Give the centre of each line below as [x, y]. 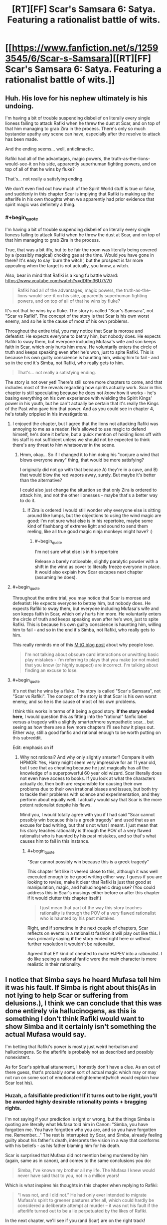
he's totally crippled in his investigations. [47, 414]
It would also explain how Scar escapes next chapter [89, 572]
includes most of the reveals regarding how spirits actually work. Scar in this [83, 387]
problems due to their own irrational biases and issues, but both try [89, 789]
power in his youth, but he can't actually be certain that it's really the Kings [82, 403]
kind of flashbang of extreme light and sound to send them [87, 526]
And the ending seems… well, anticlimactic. [50, 149]
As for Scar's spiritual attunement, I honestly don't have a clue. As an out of [83, 1067]
